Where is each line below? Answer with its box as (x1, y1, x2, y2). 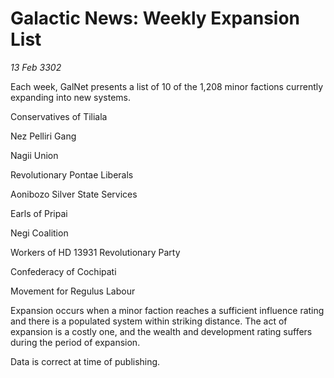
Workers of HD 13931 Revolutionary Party (10, 246, 181, 258)
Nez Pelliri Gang (10, 130, 77, 142)
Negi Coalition (10, 227, 69, 239)
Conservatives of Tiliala (10, 110, 108, 122)
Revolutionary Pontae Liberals (10, 168, 134, 181)
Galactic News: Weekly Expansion (10, 7, 300, 30)
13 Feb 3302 (10, 61, 62, 73)
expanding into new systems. (10, 91, 132, 103)
